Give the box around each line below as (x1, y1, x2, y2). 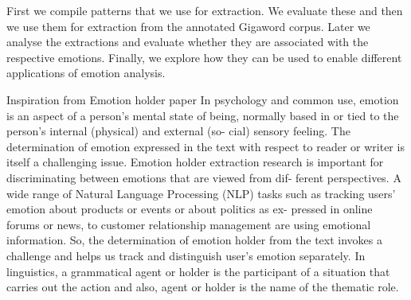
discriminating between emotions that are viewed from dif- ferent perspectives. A (6, 169, 401, 185)
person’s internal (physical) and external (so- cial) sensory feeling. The (6, 123, 350, 139)
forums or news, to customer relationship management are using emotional (6, 216, 371, 232)
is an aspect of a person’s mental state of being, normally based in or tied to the (6, 107, 399, 123)
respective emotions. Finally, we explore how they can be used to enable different (6, 49, 402, 65)
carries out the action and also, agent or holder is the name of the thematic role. (6, 279, 399, 295)
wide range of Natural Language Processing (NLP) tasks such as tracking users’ (6, 185, 396, 201)
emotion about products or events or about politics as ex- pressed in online (6, 201, 373, 217)
